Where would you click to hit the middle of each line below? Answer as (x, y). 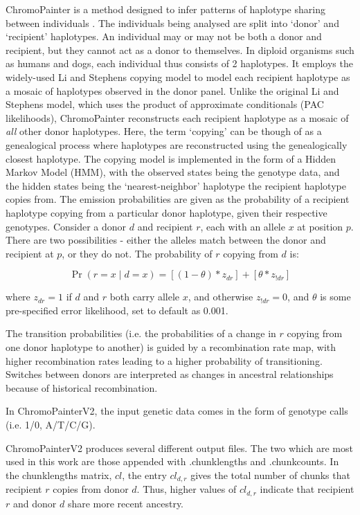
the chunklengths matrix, (59, 475)
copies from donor (91, 489)
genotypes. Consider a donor (66, 226)
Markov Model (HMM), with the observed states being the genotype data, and (173, 172)
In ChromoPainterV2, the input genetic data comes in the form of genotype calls (177, 411)
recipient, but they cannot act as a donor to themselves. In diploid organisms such (180, 49)
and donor (35, 503)
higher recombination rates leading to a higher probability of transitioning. (164, 360)
